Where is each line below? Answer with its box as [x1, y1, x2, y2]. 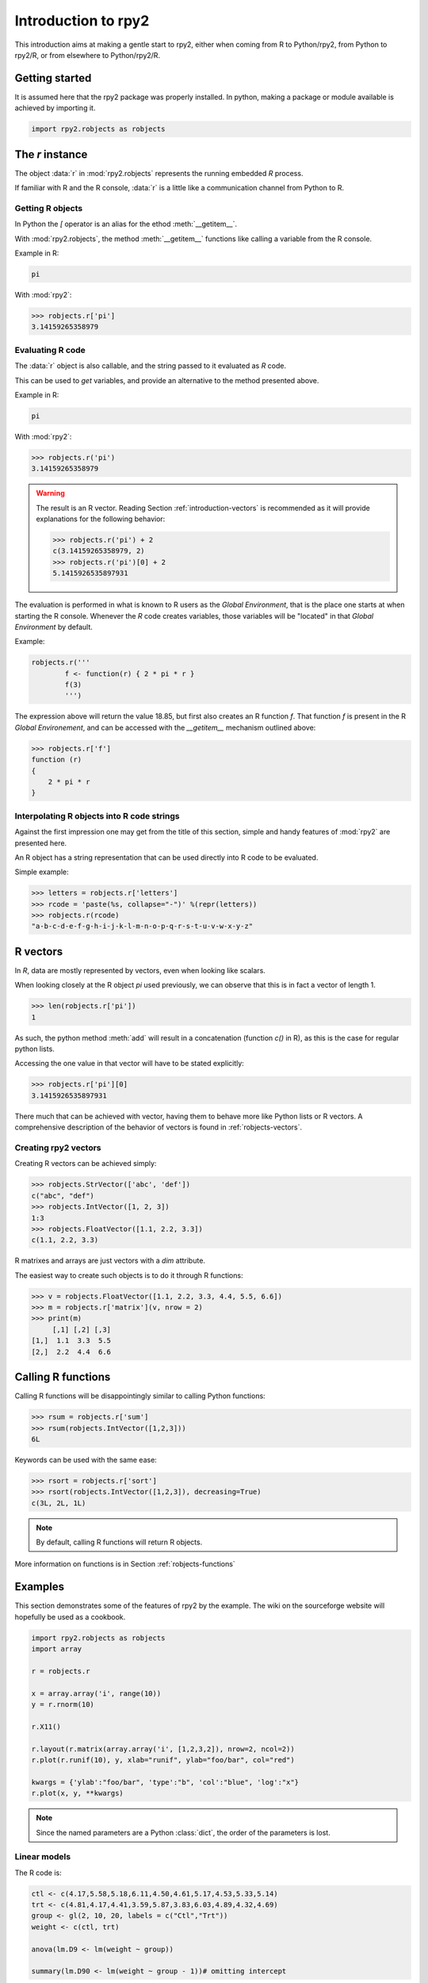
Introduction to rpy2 [14, 12, 150, 29]
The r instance [14, 148, 88, 161]
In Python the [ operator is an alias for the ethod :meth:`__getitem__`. [14, 219, 238, 229]
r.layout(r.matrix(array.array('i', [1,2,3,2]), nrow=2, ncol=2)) [31, 1744, 295, 1753]
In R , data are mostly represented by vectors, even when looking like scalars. [14, 965, 266, 975]
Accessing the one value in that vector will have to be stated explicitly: [14, 1059, 245, 1068]
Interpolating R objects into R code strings [14, 810, 180, 821]
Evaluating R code [14, 344, 86, 355]
